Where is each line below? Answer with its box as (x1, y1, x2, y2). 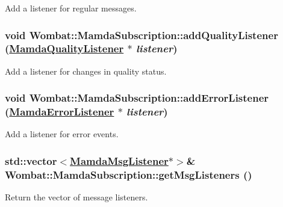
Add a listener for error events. (5, 128, 119, 140)
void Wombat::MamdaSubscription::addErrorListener (5, 90, 269, 105)
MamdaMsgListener (70, 153, 169, 168)
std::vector (5, 153, 57, 168)
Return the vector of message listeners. (5, 191, 148, 203)
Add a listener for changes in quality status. (5, 64, 167, 77)
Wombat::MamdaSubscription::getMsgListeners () (5, 167, 252, 182)
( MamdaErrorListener (5, 104, 114, 119)
